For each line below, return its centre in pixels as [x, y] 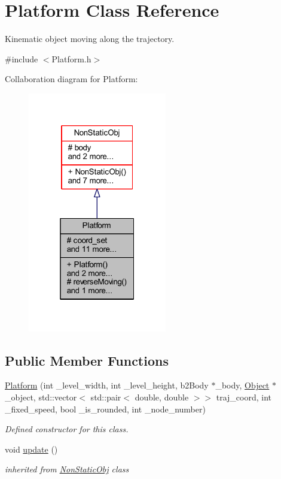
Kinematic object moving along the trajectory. [90, 39]
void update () [31, 449]
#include [22, 58]
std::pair [106, 397]
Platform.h [71, 58]
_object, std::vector [41, 397]
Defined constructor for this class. [67, 429]
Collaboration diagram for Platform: [71, 79]
